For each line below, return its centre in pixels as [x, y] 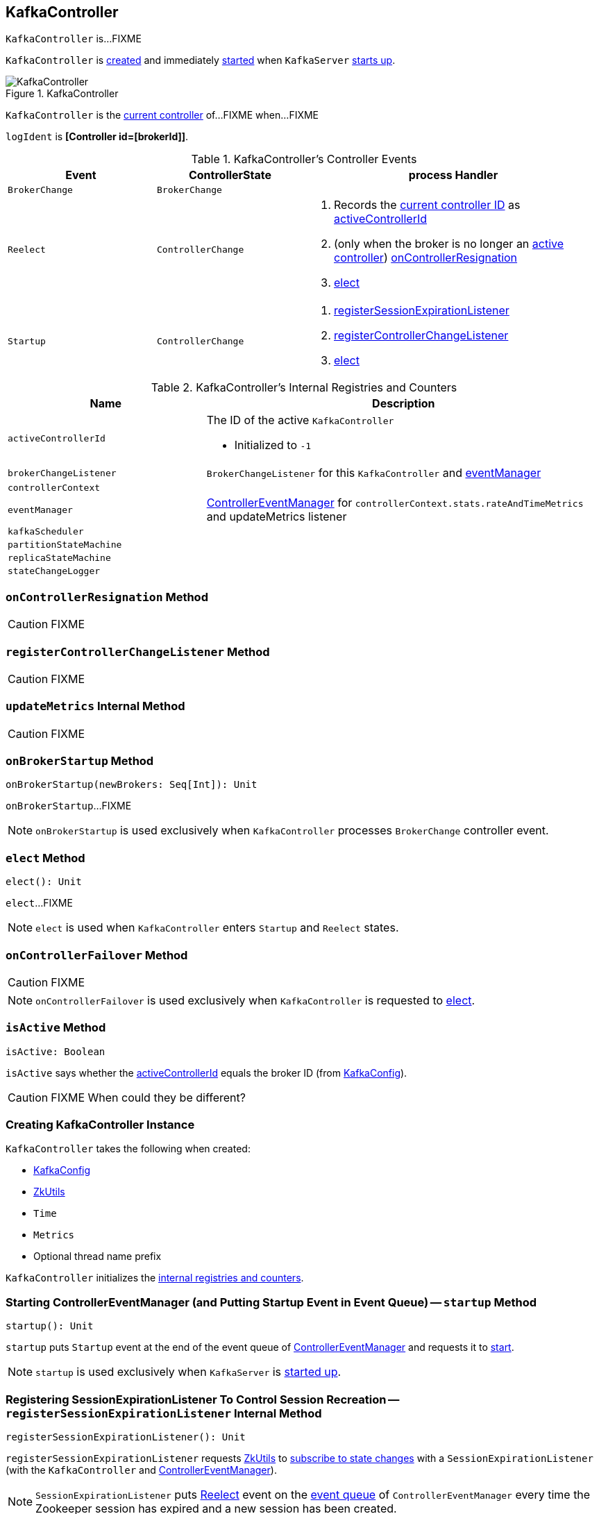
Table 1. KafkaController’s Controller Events [304, 159]
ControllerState [230, 175]
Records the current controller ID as [427, 205]
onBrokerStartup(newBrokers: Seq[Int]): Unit [132, 785]
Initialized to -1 [273, 445]
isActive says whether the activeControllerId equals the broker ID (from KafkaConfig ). [206, 1073]
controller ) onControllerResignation [426, 258]
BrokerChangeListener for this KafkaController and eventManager [374, 473]
